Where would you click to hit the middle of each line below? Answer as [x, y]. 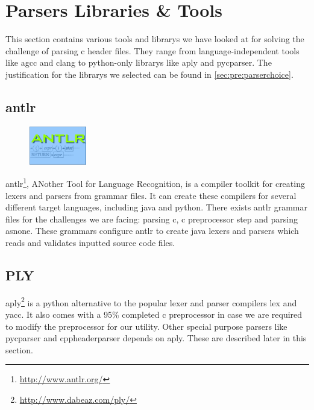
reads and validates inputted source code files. [90, 242]
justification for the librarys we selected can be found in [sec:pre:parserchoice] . [149, 74]
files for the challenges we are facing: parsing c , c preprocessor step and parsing [152, 219]
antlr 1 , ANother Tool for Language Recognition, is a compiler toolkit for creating [155, 182]
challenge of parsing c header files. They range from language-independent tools [152, 50]
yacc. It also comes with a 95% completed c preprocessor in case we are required [154, 314]
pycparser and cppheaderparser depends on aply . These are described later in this [156, 338]
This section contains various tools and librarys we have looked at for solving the [155, 39]
